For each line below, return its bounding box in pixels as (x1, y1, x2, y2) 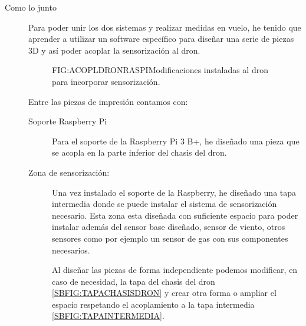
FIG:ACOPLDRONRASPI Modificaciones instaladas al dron (52, 64, 268, 76)
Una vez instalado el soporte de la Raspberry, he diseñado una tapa (52, 186, 297, 198)
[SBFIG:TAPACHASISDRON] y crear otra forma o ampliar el (52, 287, 277, 299)
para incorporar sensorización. (52, 75, 160, 87)
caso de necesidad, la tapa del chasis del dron (52, 275, 215, 287)
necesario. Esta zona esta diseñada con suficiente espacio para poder (52, 209, 298, 221)
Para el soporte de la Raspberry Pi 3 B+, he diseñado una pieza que (52, 134, 300, 147)
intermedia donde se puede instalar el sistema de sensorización (52, 197, 277, 210)
